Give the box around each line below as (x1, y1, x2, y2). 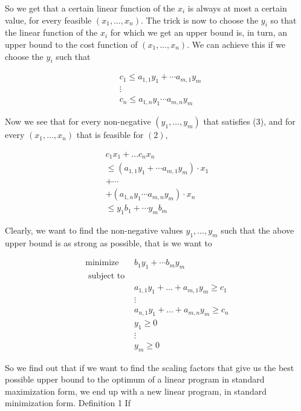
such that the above (221, 224, 294, 237)
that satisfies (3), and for (203, 115, 296, 128)
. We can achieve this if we (187, 38, 286, 50)
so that (270, 13, 297, 26)
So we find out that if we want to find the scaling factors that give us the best (5, 361, 294, 373)
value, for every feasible (5, 13, 92, 26)
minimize (85, 258, 119, 268)
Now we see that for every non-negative (5, 115, 151, 128)
